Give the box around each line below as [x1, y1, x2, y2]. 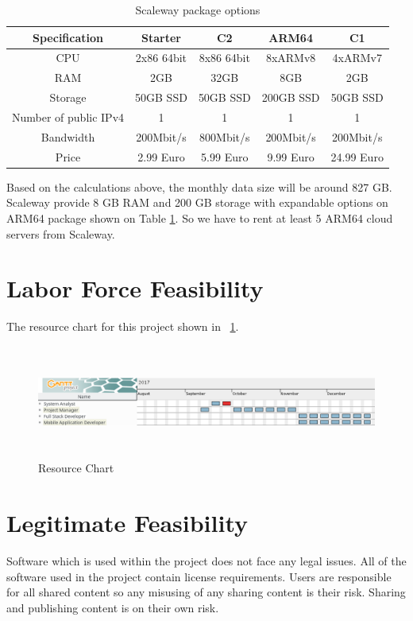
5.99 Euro [201, 148, 249, 165]
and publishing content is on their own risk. [6, 599, 219, 615]
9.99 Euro [267, 148, 315, 165]
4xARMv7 [332, 49, 382, 66]
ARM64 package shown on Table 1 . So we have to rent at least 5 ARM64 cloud [6, 209, 393, 226]
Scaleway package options [135, 2, 261, 17]
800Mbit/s [199, 128, 250, 145]
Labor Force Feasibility [6, 272, 264, 305]
